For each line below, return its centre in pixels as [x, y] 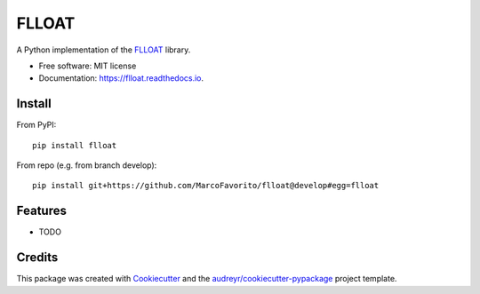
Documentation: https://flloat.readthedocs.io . [121, 78]
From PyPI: [36, 125]
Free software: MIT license [88, 66]
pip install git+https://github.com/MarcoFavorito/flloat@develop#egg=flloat [206, 186]
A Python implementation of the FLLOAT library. [104, 50]
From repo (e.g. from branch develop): [87, 165]
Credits [37, 258]
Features [41, 211]
